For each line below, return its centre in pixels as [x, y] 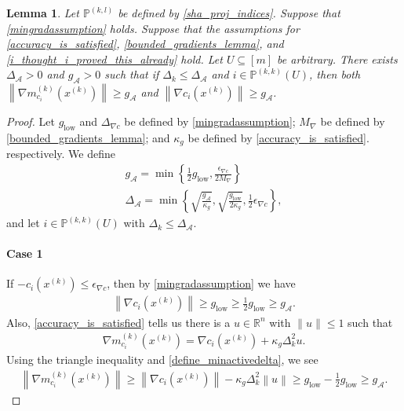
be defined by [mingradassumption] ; [210, 121]
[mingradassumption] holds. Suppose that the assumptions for [153, 28]
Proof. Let [31, 121]
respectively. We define [61, 154]
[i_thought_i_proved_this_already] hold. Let [115, 59]
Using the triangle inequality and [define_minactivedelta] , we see [162, 359]
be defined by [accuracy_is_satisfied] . [278, 137]
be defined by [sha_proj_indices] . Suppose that [229, 13]
